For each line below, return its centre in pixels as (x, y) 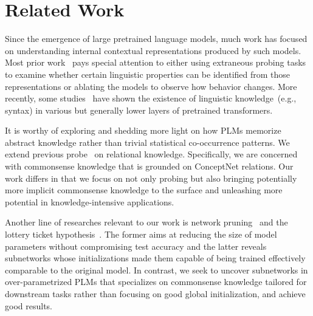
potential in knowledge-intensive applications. (90, 201)
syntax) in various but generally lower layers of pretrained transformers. (139, 110)
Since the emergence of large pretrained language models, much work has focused (156, 39)
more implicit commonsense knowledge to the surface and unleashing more (144, 190)
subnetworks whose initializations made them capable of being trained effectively (155, 258)
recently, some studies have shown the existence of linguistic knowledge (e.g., (151, 98)
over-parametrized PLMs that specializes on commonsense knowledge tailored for (156, 282)
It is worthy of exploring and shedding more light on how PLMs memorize (143, 130)
